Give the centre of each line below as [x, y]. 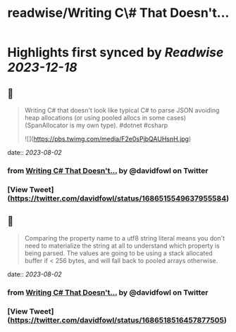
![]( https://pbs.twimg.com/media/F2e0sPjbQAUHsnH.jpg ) [108, 139]
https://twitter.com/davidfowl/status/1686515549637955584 [118, 198]
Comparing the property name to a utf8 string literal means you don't [125, 238]
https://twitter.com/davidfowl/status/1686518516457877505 [117, 320]
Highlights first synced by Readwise [116, 52]
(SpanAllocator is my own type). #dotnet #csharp [96, 125]
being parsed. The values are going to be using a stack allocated [118, 253]
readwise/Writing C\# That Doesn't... [118, 13]
